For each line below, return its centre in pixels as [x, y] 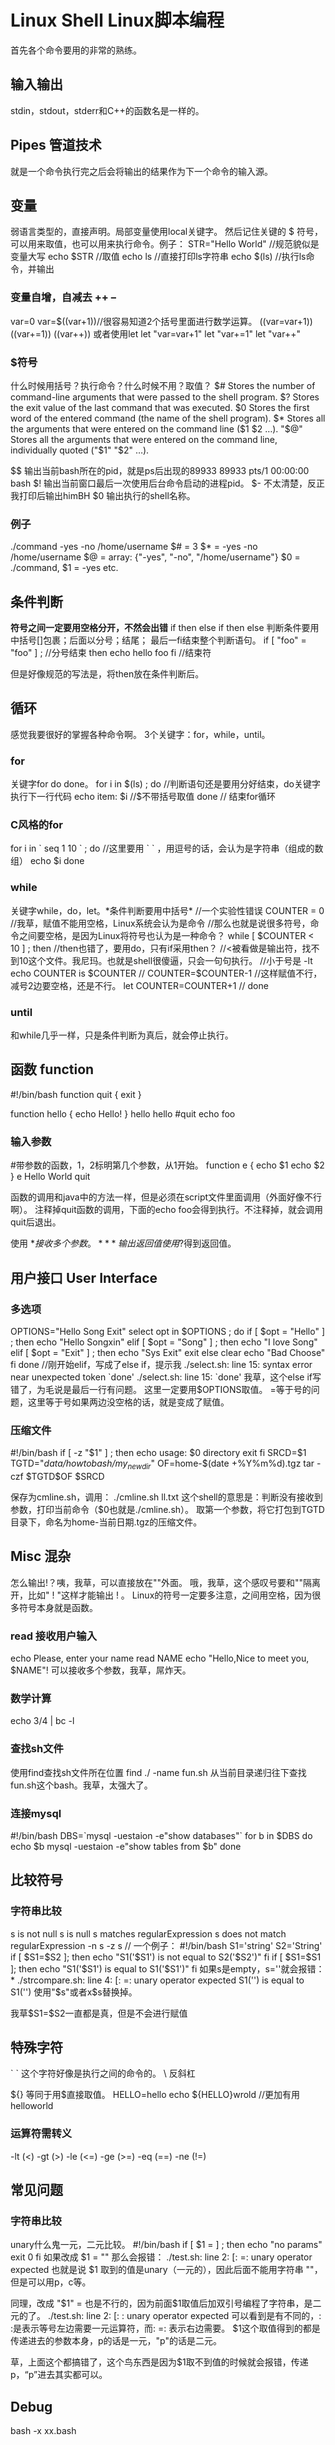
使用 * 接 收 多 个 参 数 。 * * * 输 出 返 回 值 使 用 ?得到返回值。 [123, 1243]
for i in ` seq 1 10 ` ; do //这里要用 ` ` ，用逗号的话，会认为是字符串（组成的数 [167, 848]
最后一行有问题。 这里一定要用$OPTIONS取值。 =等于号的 [191, 1389]
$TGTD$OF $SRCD [65, 1476]
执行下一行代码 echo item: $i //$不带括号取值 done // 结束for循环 [143, 797]
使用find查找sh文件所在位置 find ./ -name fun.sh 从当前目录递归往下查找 [158, 1772]
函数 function [52, 1069]
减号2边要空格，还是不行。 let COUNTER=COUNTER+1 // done [139, 985]
